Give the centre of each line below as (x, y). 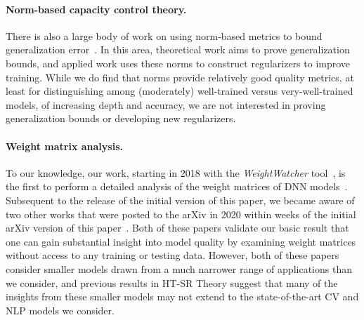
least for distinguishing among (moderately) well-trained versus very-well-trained (180, 91)
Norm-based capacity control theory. (96, 9)
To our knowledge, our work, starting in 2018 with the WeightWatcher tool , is (176, 172)
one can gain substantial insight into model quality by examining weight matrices (181, 241)
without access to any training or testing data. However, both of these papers (173, 255)
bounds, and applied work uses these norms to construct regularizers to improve (178, 63)
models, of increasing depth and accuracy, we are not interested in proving (166, 104)
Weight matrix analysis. (64, 146)
